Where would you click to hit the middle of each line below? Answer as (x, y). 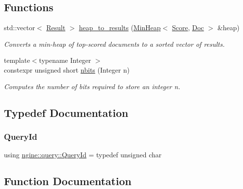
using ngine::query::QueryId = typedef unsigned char (83, 155)
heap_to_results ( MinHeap (120, 28)
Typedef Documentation (66, 112)
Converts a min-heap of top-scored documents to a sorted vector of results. (114, 44)
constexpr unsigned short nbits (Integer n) (67, 69)
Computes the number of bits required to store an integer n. (92, 86)
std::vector (19, 28)
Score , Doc (188, 28)
